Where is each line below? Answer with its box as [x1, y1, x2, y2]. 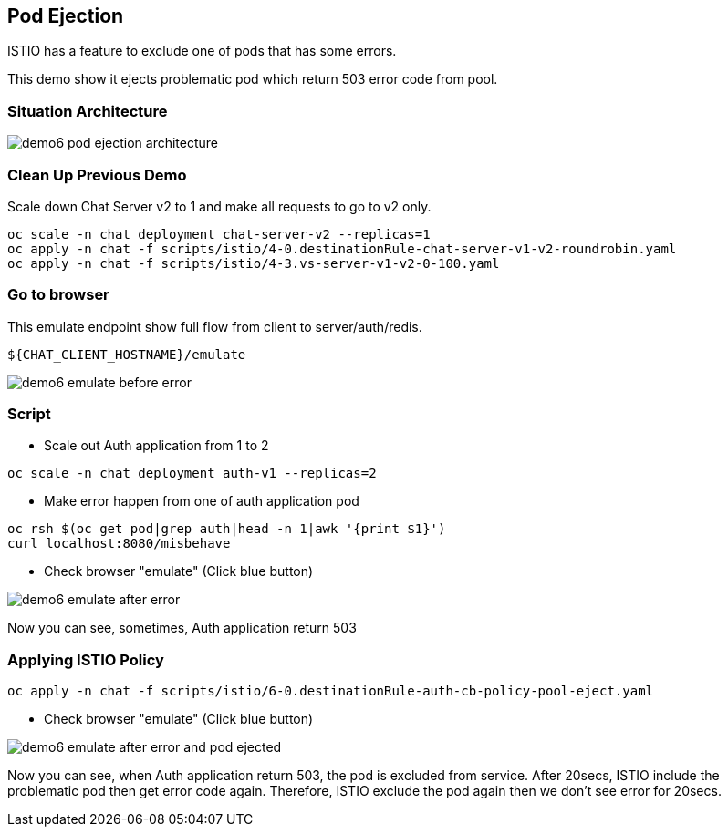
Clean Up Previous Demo [7, 165, 187, 184]
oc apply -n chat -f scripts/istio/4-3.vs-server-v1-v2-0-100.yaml [7, 255, 500, 271]
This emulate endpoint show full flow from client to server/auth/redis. [7, 318, 422, 335]
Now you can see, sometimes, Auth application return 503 [7, 620, 357, 636]
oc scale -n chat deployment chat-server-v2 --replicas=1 [7, 226, 431, 242]
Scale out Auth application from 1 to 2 [44, 438, 269, 454]
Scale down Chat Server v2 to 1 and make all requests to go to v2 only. [7, 198, 432, 214]
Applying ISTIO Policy [7, 650, 164, 669]
